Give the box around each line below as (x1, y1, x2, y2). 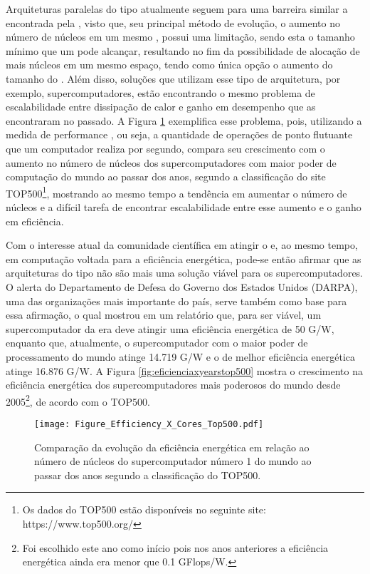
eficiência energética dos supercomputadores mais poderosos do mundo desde (6, 377, 341, 392)
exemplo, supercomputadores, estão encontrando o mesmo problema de (6, 85, 315, 100)
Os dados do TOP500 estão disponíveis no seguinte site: (22, 502, 266, 517)
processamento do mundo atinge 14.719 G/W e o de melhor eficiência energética (6, 349, 356, 364)
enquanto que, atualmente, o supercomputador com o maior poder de (6, 335, 308, 350)
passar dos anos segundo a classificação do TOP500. (34, 467, 261, 482)
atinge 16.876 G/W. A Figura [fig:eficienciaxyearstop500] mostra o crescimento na (6, 363, 363, 378)
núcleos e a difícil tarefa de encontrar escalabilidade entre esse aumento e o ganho (6, 199, 361, 214)
